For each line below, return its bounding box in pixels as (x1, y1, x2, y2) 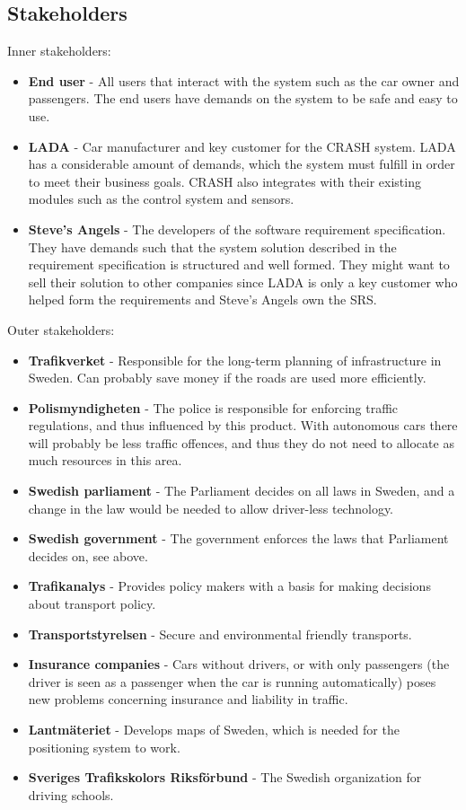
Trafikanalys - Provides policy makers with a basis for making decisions (28, 577, 431, 595)
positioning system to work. (28, 737, 180, 756)
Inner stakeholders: (7, 41, 111, 60)
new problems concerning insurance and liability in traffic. (28, 690, 348, 709)
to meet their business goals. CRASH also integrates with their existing (28, 172, 421, 190)
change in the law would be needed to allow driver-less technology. (28, 498, 394, 517)
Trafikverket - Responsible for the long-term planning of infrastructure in (28, 350, 442, 369)
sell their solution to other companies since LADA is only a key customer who (28, 272, 458, 291)
